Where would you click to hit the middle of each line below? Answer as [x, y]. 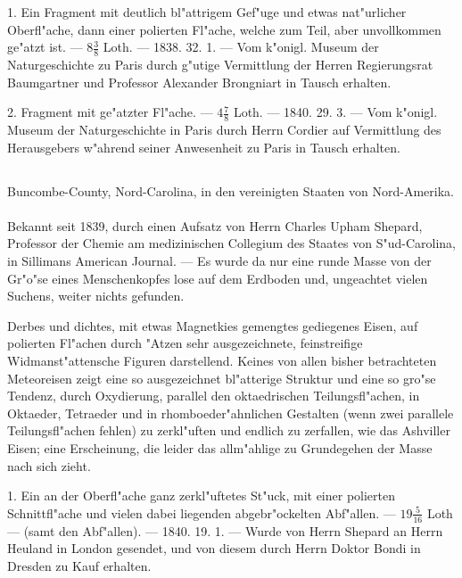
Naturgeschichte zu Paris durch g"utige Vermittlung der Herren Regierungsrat [220, 65]
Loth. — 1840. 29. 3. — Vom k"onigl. [335, 112]
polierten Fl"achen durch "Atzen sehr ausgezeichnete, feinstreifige [185, 343]
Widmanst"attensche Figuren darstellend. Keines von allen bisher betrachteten [222, 360]
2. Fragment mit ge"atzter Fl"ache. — [110, 112]
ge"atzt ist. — [45, 47]
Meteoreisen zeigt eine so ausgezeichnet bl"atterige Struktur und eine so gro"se [222, 378]
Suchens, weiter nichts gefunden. [96, 296]
